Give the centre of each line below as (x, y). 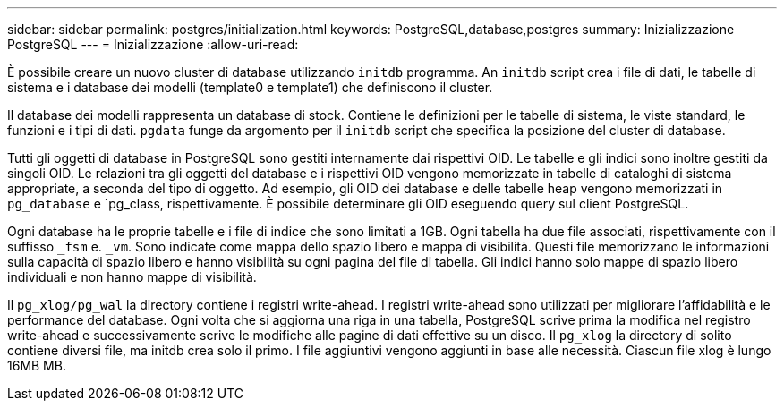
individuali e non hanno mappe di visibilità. (132, 277)
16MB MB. (37, 365)
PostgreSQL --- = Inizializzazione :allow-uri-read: (153, 44)
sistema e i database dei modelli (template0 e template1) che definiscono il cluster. (250, 87)
